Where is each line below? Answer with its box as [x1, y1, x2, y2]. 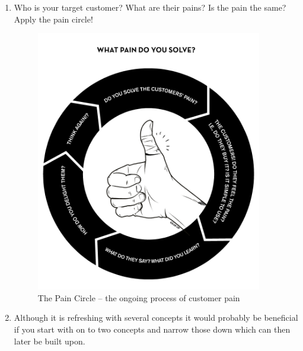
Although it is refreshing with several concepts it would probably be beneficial [14, 311, 298, 324]
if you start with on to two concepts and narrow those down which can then [14, 323, 291, 335]
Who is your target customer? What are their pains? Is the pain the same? [14, 1, 286, 13]
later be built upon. [14, 334, 85, 347]
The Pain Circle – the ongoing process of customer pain [37, 291, 240, 304]
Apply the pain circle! [14, 12, 93, 25]
